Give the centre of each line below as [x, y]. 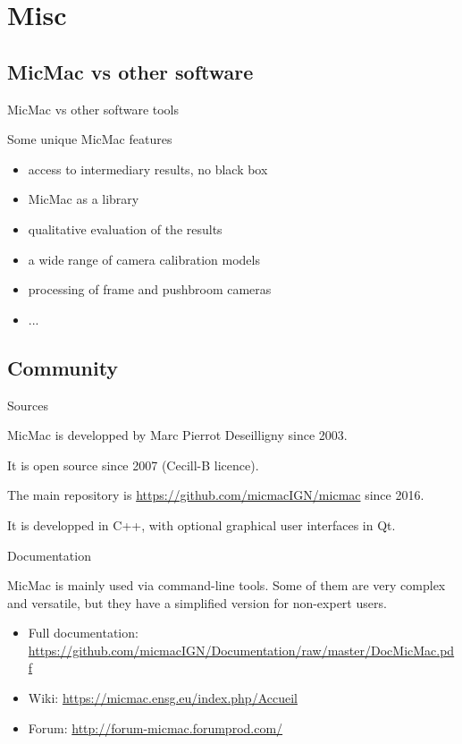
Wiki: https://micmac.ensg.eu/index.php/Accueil [163, 698]
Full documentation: [83, 633]
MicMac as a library [84, 199]
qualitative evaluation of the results [125, 228]
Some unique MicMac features [90, 139]
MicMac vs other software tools [93, 109]
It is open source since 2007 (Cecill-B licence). [133, 465]
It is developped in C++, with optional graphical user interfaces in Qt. [202, 524]
